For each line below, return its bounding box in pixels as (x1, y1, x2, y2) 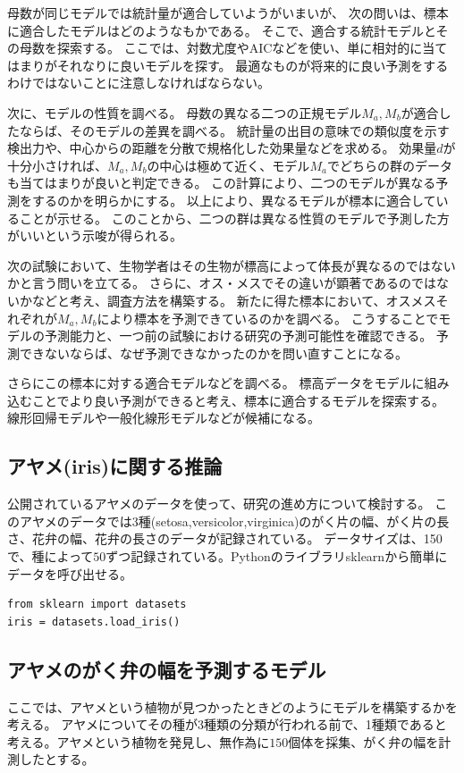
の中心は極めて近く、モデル (147, 155, 310, 174)
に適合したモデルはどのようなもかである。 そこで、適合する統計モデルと (7, 21, 436, 39)
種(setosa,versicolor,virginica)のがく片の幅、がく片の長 (138, 511, 450, 530)
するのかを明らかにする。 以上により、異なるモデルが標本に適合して (31, 190, 436, 209)
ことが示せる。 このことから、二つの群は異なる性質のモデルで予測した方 (19, 208, 450, 227)
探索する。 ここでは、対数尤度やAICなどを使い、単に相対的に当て (56, 38, 448, 57)
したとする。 (19, 750, 95, 769)
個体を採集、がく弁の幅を (288, 732, 439, 751)
